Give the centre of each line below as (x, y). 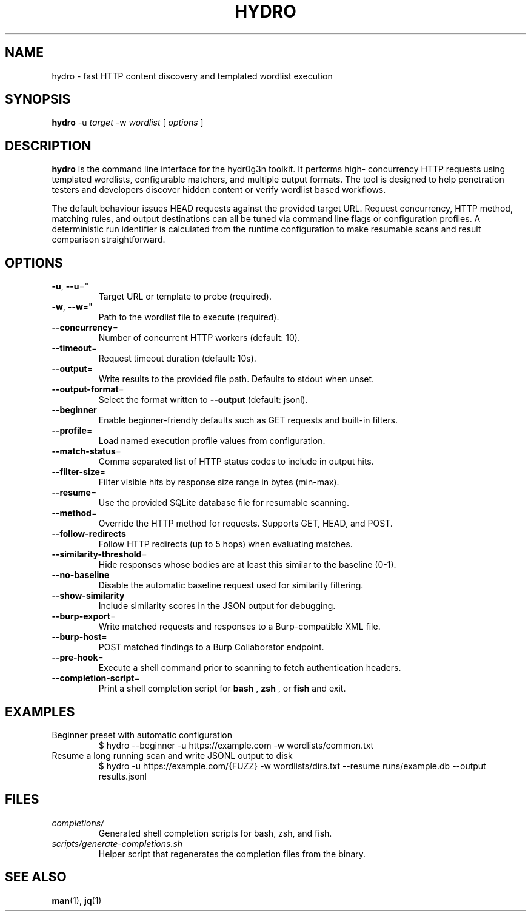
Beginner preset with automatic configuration (142, 735)
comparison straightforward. (109, 240)
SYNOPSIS (38, 99)
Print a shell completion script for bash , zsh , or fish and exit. (222, 689)
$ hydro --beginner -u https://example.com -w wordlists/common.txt (236, 745)
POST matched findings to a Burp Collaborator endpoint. (211, 647)
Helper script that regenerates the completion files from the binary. (232, 854)
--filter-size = (79, 472)
